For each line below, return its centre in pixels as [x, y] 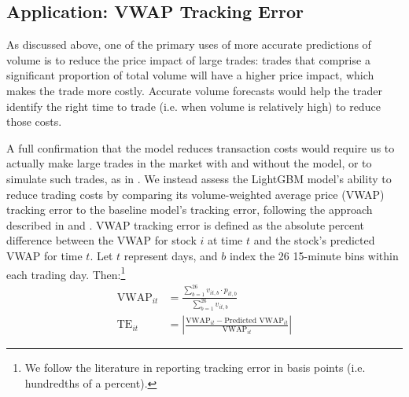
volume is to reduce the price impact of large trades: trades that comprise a [188, 59]
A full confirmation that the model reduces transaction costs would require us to [201, 147]
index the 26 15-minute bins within [314, 255]
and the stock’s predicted [314, 240]
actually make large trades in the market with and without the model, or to [189, 163]
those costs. [34, 121]
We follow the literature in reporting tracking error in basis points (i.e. [195, 368]
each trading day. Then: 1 [66, 273]
